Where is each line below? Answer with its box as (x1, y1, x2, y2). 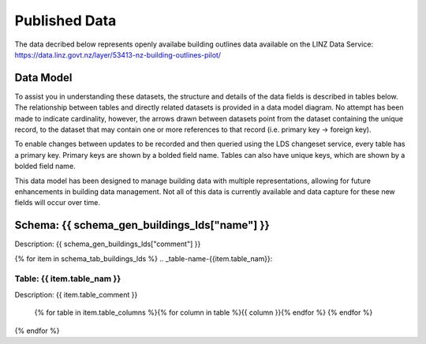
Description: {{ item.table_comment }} (14, 290, 138, 299)
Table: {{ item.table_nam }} (14, 273, 121, 284)
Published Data (14, 12, 117, 29)
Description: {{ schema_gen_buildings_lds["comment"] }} (14, 239, 201, 249)
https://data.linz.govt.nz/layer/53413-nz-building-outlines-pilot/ (14, 50, 221, 59)
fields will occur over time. (14, 198, 100, 208)
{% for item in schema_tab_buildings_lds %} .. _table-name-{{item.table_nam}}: (14, 253, 273, 264)
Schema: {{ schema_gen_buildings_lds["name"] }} (14, 219, 270, 232)
